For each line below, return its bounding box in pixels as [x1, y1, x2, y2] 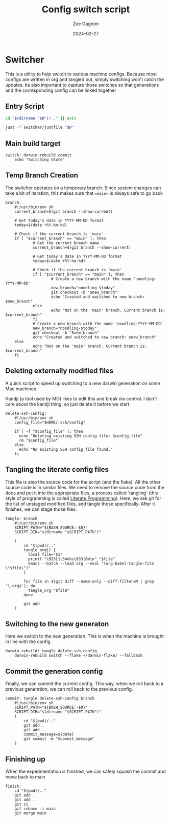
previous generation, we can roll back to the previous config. [5, 686, 133, 692]
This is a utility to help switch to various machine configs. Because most [5, 71, 157, 77]
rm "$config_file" [18, 437, 58, 443]
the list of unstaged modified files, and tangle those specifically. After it [5, 500, 155, 507]
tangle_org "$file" [28, 588, 70, 593]
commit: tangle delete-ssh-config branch [5, 696, 95, 701]
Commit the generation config [5, 667, 103, 675]
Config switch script [41, 4, 130, 15]
